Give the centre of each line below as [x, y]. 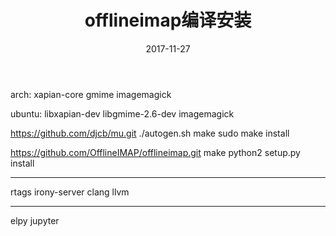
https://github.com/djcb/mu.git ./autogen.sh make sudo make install [150, 133]
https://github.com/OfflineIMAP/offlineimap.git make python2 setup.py [155, 152]
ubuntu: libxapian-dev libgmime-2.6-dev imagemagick [122, 113]
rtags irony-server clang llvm [70, 192]
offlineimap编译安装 [168, 20]
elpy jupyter [35, 220]
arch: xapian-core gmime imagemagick [91, 94]
